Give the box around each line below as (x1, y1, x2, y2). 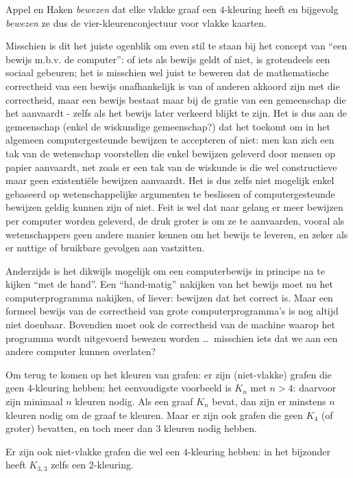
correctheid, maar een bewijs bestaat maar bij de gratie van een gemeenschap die (5, 92, 346, 106)
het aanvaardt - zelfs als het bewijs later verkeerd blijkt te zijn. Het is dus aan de (5, 106, 347, 120)
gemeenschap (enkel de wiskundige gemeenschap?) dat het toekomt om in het (5, 119, 330, 133)
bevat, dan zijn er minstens (212, 394, 326, 409)
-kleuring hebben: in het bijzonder (187, 444, 331, 458)
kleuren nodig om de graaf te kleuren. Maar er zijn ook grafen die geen (5, 407, 303, 422)
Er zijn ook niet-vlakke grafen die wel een (5, 444, 180, 458)
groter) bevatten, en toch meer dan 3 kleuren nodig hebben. (5, 421, 257, 435)
